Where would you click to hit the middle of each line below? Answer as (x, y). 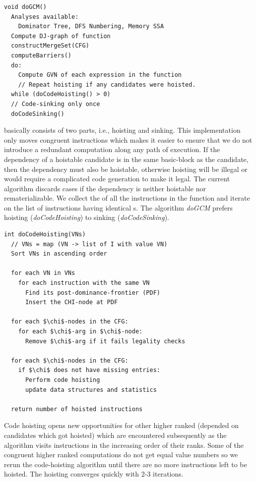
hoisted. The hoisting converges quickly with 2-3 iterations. (94, 474)
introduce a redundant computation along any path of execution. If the (112, 149)
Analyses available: (45, 17)
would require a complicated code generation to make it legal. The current (117, 179)
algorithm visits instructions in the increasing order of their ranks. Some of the (124, 445)
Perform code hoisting (63, 380)
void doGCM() (25, 7)
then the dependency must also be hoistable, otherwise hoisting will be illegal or (126, 169)
